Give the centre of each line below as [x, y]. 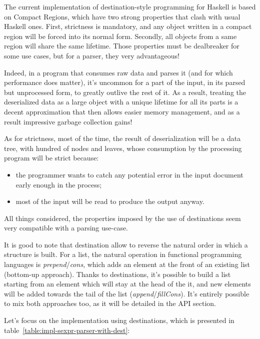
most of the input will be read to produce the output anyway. [110, 201]
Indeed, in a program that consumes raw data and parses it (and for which [118, 72]
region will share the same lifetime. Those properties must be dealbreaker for [122, 46]
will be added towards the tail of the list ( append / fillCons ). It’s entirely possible [127, 293]
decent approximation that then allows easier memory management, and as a [122, 111]
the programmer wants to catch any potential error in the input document [129, 174]
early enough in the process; [59, 184]
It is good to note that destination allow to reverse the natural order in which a [126, 244]
